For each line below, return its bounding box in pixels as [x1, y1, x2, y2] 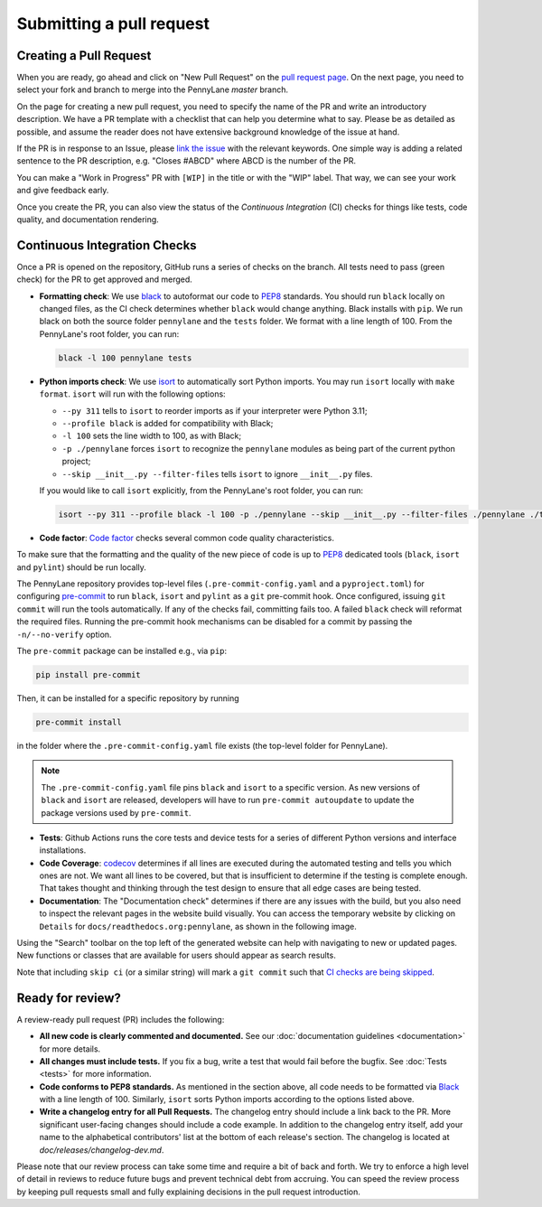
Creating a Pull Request [16, 48, 152, 63]
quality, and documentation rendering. [16, 213, 160, 225]
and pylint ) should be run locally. [16, 561, 146, 573]
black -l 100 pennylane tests [58, 352, 192, 363]
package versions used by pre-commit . [41, 807, 192, 818]
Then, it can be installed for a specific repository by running [16, 692, 239, 704]
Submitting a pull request [16, 14, 210, 33]
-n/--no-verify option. [16, 629, 112, 640]
